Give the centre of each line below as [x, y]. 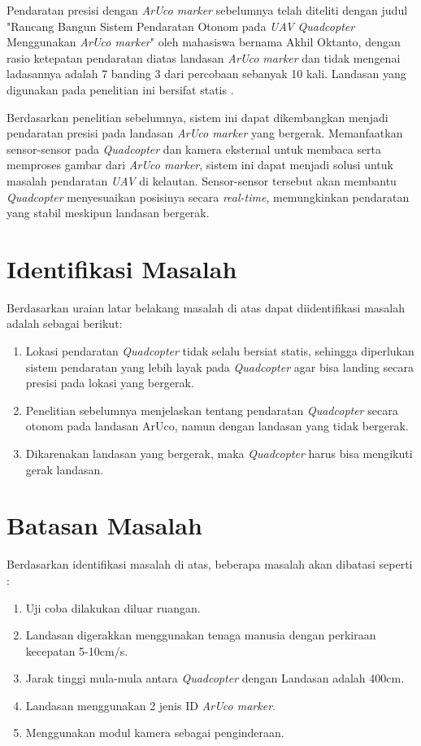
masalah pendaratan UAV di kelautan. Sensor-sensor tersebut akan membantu [202, 180]
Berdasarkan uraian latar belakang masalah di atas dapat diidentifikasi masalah [206, 307]
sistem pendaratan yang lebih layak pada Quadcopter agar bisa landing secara [220, 366]
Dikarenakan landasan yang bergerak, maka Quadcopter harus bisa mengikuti [219, 453]
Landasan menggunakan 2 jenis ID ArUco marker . [150, 705]
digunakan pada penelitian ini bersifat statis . [120, 89]
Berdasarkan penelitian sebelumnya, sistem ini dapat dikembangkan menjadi [197, 117]
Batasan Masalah [104, 525]
